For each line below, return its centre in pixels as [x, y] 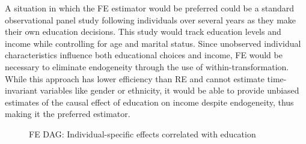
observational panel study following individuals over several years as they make [151, 19]
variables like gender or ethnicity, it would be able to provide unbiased [170, 90]
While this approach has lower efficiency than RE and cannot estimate [135, 78]
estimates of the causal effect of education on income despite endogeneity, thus [149, 102]
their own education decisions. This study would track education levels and [143, 31]
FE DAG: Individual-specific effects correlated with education [142, 133]
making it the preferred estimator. [68, 114]
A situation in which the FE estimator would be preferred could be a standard [150, 8]
